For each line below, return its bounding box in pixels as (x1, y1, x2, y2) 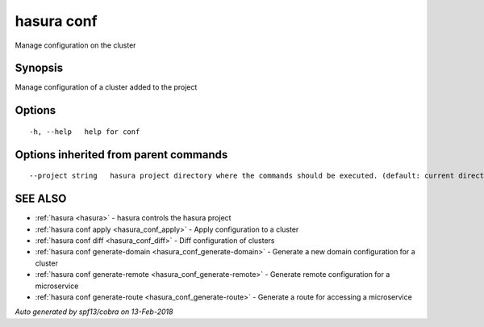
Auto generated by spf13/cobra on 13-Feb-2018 (15, 307, 173, 317)
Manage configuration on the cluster (15, 40, 136, 50)
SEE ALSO (15, 192, 67, 206)
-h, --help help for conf (29, 127, 140, 136)
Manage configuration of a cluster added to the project (15, 82, 198, 92)
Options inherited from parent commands (15, 148, 228, 161)
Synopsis (15, 61, 64, 75)
